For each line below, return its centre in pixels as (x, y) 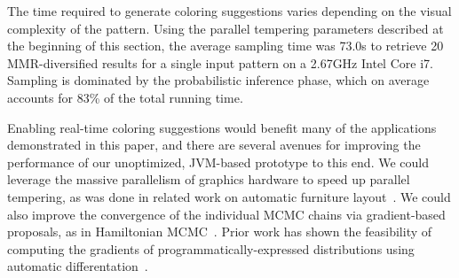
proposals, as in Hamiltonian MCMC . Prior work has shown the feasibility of (220, 232)
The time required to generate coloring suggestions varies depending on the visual (229, 11)
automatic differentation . (78, 266)
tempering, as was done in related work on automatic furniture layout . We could (229, 196)
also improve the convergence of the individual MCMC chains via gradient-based (226, 214)
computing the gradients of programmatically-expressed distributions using (211, 248)
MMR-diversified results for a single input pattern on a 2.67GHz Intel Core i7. (220, 62)
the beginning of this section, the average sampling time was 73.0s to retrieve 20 (226, 46)
